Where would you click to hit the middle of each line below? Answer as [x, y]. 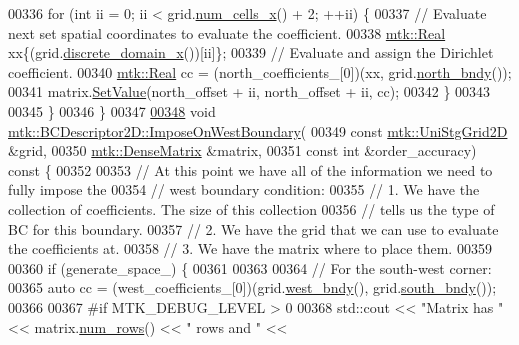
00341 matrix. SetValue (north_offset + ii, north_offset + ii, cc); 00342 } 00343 [249, 91]
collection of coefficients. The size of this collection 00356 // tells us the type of [251, 208]
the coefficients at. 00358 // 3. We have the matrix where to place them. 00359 [250, 248]
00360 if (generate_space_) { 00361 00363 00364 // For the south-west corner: [250, 267]
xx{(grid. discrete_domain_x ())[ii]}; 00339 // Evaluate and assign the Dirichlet [251, 52]
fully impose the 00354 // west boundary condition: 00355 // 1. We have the [244, 189]
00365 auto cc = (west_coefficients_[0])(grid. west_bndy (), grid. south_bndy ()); [252, 287]
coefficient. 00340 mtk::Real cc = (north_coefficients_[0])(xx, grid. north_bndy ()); [260, 71]
